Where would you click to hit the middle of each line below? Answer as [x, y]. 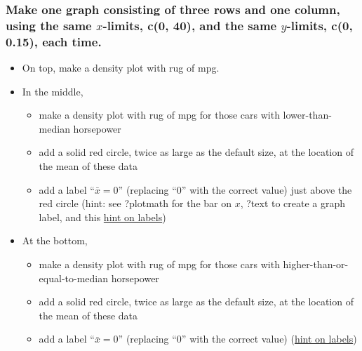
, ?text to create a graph [293, 203]
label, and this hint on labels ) [102, 217]
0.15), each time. [54, 41]
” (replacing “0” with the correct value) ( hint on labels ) [237, 339]
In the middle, [53, 91]
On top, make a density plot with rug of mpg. [121, 68]
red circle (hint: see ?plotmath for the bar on [135, 203]
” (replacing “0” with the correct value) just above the [235, 189]
